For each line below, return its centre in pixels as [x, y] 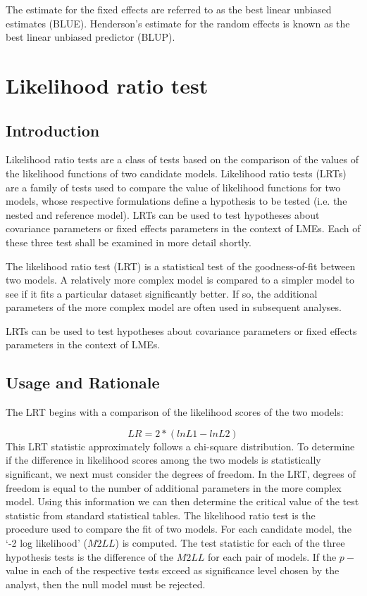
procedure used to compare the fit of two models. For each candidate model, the [179, 529]
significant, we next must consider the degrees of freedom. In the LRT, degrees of [181, 474]
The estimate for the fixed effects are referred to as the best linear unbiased [169, 9]
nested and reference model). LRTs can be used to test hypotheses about [163, 214]
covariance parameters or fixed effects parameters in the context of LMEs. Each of [183, 228]
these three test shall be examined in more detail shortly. [129, 242]
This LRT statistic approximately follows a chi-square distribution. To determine [180, 446]
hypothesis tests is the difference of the [89, 556]
